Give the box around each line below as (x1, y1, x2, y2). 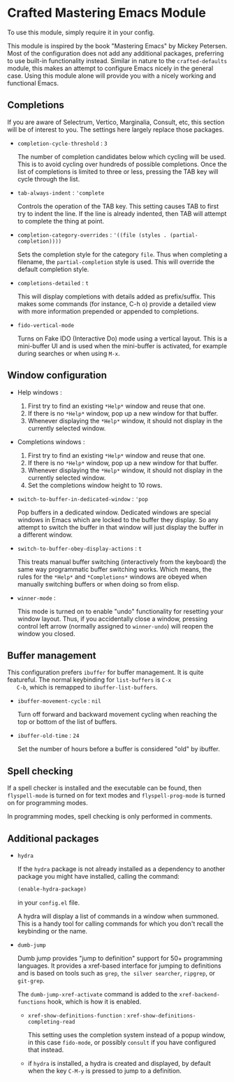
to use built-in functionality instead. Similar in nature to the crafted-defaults (7, 56, 228, 64)
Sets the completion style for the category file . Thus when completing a (17, 250, 228, 259)
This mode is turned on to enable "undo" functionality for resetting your (17, 607, 224, 615)
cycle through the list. (17, 174, 80, 183)
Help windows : (17, 388, 62, 397)
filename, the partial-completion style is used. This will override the (17, 257, 215, 266)
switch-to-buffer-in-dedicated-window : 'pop (17, 494, 149, 502)
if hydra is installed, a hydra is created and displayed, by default (27, 1059, 211, 1067)
